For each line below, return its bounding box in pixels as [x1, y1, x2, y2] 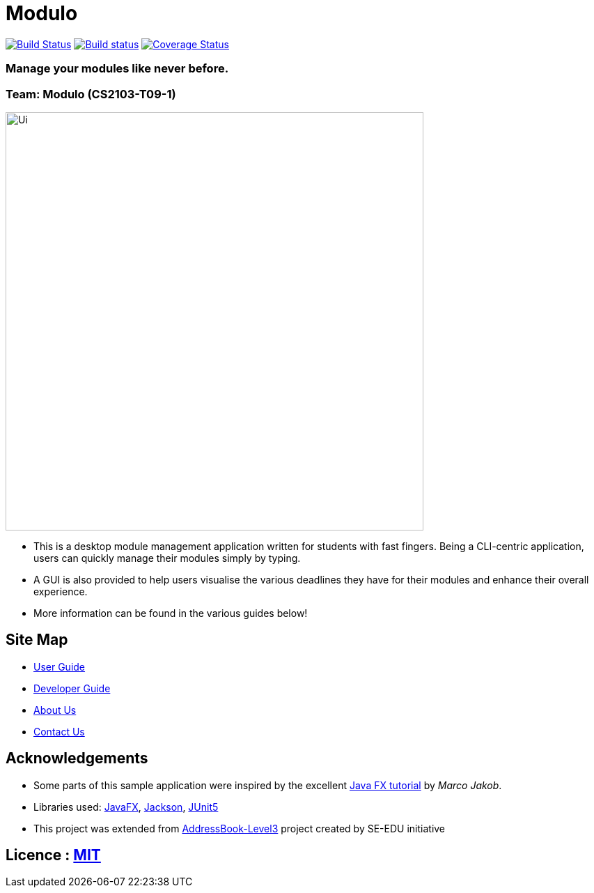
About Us [33, 703, 77, 716]
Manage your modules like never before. [6, 61, 229, 76]
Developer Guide [33, 682, 111, 694]
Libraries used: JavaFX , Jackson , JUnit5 [33, 800, 219, 813]
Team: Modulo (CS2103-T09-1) [6, 86, 176, 101]
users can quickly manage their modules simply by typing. [33, 551, 301, 564]
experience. [33, 585, 88, 597]
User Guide [33, 660, 86, 673]
